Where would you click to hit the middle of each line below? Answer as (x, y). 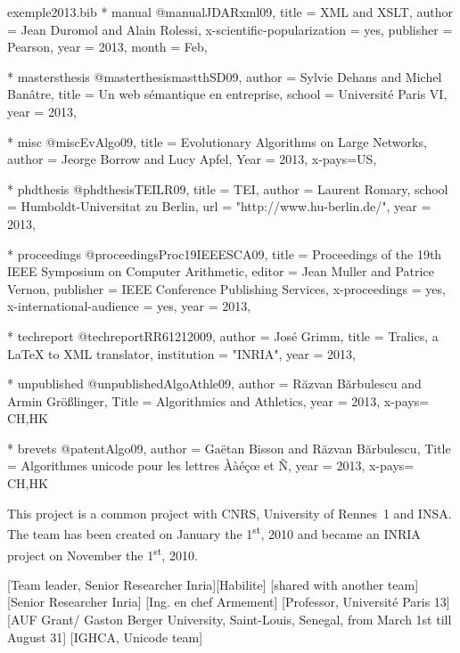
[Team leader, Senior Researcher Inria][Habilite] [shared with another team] (213, 584)
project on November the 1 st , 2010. (103, 553)
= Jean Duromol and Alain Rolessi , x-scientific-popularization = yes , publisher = (230, 29)
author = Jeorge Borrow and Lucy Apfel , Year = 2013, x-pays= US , (192, 159)
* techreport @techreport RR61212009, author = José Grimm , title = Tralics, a (223, 335)
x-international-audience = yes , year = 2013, (129, 306)
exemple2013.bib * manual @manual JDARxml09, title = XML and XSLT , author (230, 12)
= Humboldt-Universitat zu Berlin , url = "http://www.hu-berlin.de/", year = (219, 206)
